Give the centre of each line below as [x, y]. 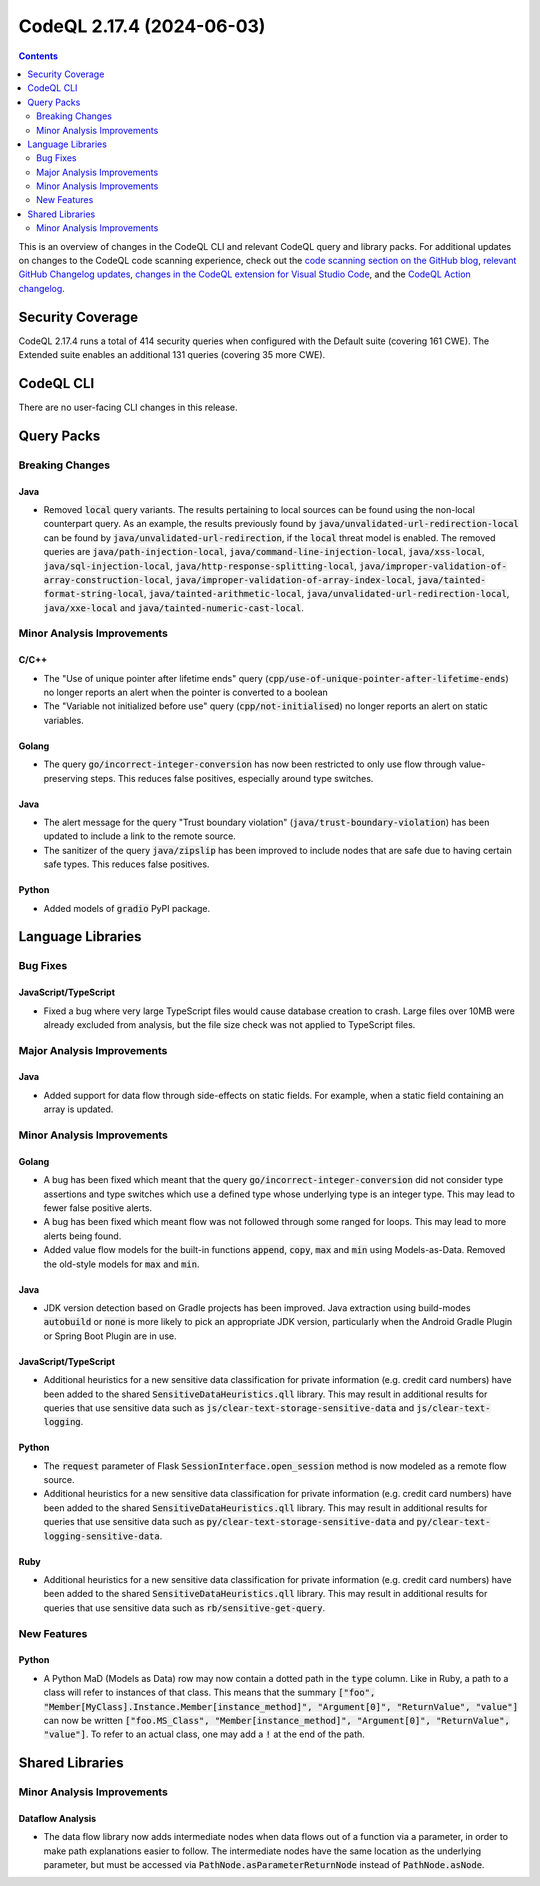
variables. [63, 720]
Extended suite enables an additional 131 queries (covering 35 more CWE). [172, 355]
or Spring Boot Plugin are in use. [110, 1336]
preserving [66, 778]
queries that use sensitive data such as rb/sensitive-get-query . [184, 1607]
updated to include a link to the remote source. [140, 836]
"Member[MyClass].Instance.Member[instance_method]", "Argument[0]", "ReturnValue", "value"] [281, 1706]
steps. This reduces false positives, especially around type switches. [232, 778]
